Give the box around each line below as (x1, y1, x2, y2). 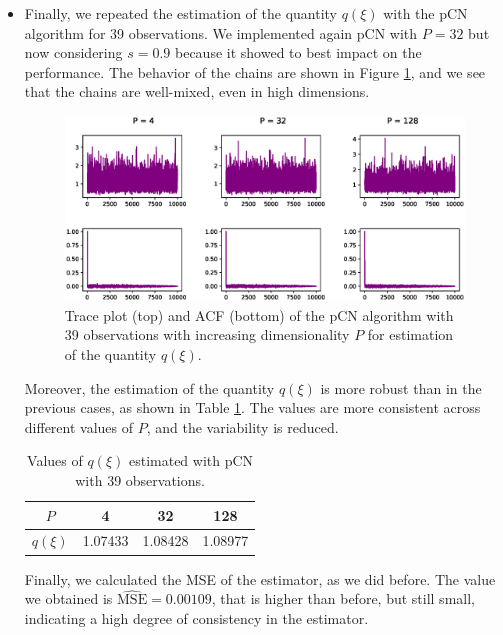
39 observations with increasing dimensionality (64, 324, 350, 345)
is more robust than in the (320, 377, 482, 398)
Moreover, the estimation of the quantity (24, 377, 275, 398)
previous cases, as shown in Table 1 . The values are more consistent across (24, 397, 481, 418)
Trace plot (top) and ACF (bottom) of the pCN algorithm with (64, 304, 454, 325)
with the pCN (383, 3, 468, 23)
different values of (24, 416, 134, 437)
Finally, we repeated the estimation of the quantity (24, 3, 338, 23)
